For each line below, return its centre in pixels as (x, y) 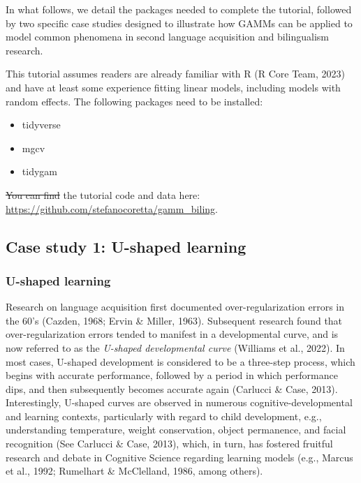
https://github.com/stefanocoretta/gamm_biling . (112, 208)
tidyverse (41, 125)
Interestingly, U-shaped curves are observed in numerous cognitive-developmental (179, 402)
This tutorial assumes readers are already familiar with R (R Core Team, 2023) (175, 74)
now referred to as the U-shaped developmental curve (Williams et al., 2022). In (175, 347)
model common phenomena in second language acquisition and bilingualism (168, 37)
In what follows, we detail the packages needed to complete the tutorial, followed (179, 9)
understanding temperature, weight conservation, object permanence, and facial (176, 430)
